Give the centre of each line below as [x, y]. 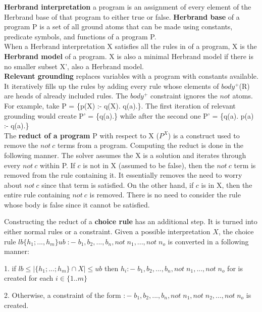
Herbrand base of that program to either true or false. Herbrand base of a [122, 16]
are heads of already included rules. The [66, 96]
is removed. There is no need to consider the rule [165, 195]
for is [235, 268]
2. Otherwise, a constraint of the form [63, 295]
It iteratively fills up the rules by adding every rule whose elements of [112, 86]
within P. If [58, 165]
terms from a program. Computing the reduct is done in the [150, 145]
